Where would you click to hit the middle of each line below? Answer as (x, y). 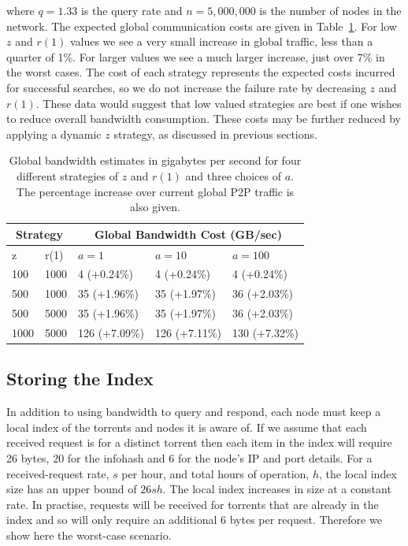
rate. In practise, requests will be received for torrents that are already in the (193, 504)
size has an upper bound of (72, 489)
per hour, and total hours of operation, (215, 473)
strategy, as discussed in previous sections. (215, 134)
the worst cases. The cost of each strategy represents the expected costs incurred (201, 72)
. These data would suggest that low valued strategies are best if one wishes (219, 103)
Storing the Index (80, 379)
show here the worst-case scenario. (89, 535)
